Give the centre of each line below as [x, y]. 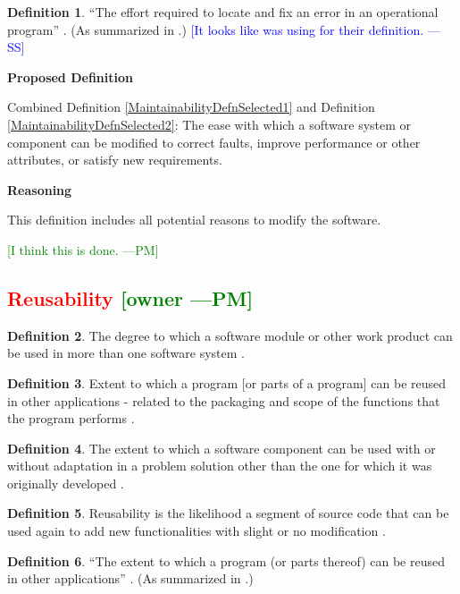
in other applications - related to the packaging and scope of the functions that [224, 400]
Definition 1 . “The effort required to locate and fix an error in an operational [223, 12]
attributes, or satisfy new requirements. [115, 160]
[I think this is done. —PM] [83, 249]
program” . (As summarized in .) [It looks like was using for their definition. [216, 29]
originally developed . [66, 483]
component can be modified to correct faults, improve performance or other [214, 142]
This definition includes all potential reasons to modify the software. [194, 220]
